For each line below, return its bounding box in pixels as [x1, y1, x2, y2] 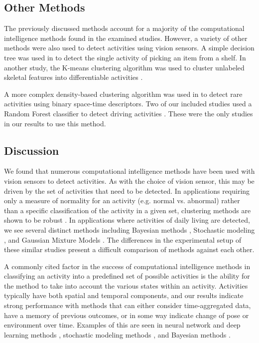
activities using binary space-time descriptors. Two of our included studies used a [4, 98, 252, 109]
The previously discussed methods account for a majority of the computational [4, 23, 245, 33]
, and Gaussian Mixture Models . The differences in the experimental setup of [4, 234, 242, 245]
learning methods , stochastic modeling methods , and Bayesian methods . [4, 329, 231, 340]
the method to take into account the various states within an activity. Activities [4, 280, 248, 291]
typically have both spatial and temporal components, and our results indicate [4, 290, 244, 301]
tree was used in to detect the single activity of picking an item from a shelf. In [4, 52, 246, 62]
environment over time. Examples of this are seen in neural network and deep [4, 320, 241, 330]
